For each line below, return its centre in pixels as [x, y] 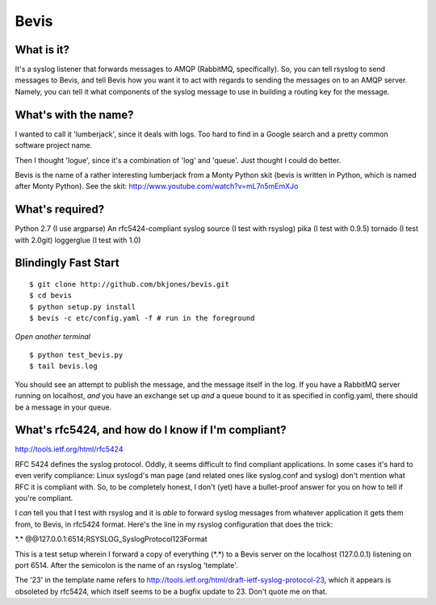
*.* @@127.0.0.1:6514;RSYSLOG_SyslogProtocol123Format [111, 539]
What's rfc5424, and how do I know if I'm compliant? [151, 430]
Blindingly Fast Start [67, 263]
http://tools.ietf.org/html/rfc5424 [69, 449]
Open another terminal [52, 336]
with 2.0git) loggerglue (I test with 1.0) [78, 240]
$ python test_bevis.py [76, 355]
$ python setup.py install [83, 307]
